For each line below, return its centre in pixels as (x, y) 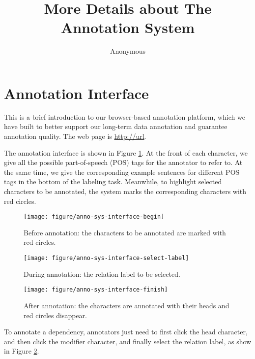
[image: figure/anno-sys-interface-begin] (94, 217)
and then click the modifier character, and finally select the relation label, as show (128, 341)
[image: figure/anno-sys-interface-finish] (96, 290)
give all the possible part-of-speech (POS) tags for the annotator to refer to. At (123, 162)
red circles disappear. (55, 315)
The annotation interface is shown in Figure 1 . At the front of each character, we (126, 152)
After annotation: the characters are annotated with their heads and (127, 305)
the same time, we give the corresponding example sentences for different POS (122, 172)
